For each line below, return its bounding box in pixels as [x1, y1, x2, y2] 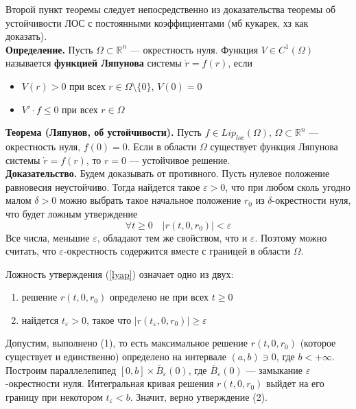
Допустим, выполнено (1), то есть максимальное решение [5, 336, 248, 350]
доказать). [5, 29, 47, 43]
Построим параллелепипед [5, 362, 117, 377]
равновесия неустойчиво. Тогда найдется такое [5, 179, 200, 194]
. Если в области [127, 139, 197, 153]
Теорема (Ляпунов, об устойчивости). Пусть [5, 125, 202, 139]
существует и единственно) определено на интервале [5, 349, 226, 364]
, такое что [86, 312, 132, 327]
